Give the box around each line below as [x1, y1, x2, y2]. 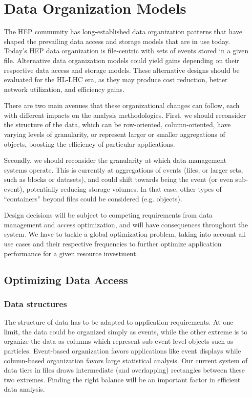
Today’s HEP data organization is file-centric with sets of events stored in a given [4, 45, 249, 56]
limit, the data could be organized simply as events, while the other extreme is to [4, 326, 248, 336]
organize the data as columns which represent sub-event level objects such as [4, 336, 233, 346]
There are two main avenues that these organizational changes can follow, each [4, 100, 240, 110]
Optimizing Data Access [4, 272, 128, 287]
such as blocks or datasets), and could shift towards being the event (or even [4, 174, 233, 184]
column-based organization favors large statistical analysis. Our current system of [4, 355, 248, 365]
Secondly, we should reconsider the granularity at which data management [4, 155, 227, 165]
